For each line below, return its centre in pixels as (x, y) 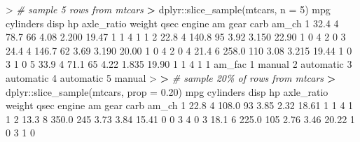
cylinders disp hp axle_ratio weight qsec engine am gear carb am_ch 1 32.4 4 (172, 23)
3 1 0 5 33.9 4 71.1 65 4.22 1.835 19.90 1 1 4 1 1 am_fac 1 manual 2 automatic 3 (179, 64)
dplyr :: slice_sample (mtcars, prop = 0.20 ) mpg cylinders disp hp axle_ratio (167, 91)
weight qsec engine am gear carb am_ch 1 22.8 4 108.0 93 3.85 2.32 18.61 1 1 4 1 (180, 105)
